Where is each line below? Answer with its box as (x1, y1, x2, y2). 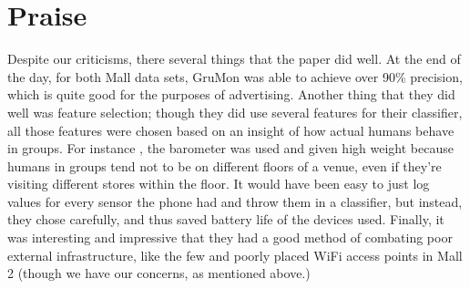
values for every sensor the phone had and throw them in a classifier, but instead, (7, 191, 463, 211)
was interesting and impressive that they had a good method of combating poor (7, 228, 453, 247)
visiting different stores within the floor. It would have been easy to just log (7, 174, 430, 193)
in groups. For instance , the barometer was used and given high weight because (7, 139, 454, 158)
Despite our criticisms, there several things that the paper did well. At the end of (7, 49, 461, 68)
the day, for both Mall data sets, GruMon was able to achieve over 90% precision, (7, 67, 463, 86)
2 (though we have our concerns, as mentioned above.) (7, 263, 311, 283)
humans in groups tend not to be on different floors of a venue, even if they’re (7, 156, 442, 175)
